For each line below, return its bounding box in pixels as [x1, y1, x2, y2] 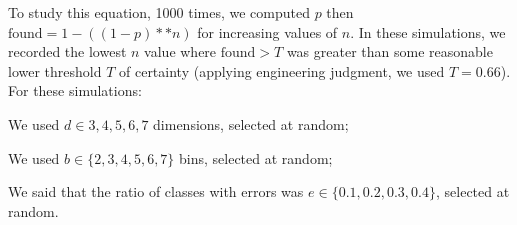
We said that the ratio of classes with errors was [8, 181, 304, 202]
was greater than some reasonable [286, 41, 493, 62]
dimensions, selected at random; [153, 113, 349, 134]
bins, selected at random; [179, 147, 333, 168]
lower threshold [8, 60, 102, 81]
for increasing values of [197, 21, 338, 42]
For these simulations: [8, 80, 142, 101]
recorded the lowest [8, 41, 127, 62]
